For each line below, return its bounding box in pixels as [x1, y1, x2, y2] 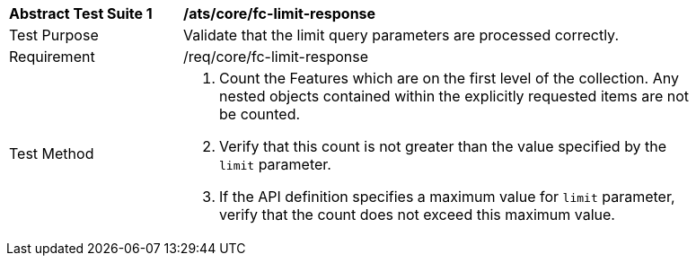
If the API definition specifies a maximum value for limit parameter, [219, 188, 675, 206]
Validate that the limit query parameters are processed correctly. [183, 26, 619, 44]
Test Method [9, 145, 94, 162]
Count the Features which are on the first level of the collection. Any [219, 69, 679, 87]
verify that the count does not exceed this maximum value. [219, 206, 615, 224]
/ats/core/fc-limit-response [183, 4, 376, 22]
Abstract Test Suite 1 [9, 4, 153, 22]
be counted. [219, 105, 301, 123]
